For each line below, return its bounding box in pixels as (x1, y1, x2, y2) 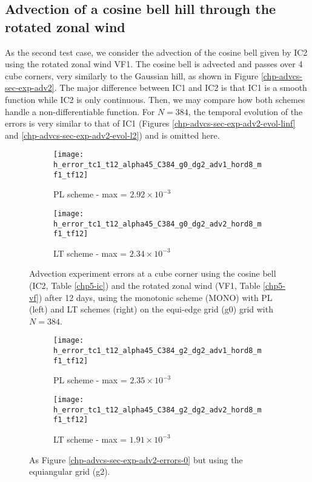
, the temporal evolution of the (188, 105, 303, 117)
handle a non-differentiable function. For (5, 105, 155, 117)
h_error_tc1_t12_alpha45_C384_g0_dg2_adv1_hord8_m (53, 160, 262, 169)
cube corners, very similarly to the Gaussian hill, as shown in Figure (5, 69, 259, 82)
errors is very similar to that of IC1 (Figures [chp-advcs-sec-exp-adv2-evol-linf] (5, 117, 296, 130)
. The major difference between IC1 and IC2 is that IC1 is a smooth (54, 81, 307, 94)
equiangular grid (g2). (29, 465, 110, 478)
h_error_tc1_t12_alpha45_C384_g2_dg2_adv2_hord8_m (53, 405, 262, 414)
